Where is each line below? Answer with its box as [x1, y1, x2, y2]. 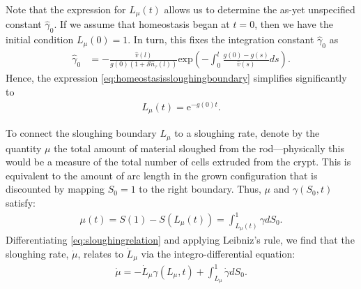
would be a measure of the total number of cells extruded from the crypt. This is [6, 154, 351, 169]
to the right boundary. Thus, [139, 181, 261, 196]
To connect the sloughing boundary [6, 126, 157, 140]
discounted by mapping [6, 181, 105, 196]
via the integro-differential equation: [141, 246, 295, 260]
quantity [6, 140, 42, 155]
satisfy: [6, 195, 36, 209]
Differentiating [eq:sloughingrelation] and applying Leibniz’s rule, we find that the [6, 232, 355, 247]
